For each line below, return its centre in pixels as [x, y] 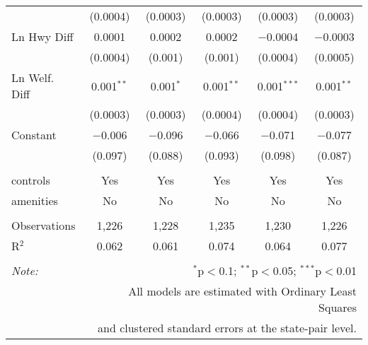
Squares [338, 307]
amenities [35, 200]
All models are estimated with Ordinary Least [242, 291]
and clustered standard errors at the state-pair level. [227, 328]
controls [31, 180]
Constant [34, 135]
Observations [44, 225]
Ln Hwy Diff [42, 36]
